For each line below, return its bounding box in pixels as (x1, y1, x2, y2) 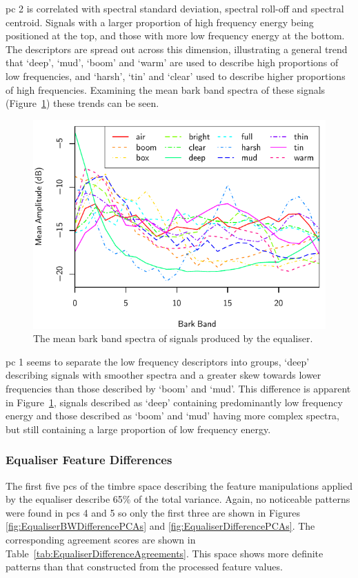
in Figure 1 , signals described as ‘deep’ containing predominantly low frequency (6, 395, 343, 409)
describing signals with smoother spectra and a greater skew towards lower (6, 368, 321, 382)
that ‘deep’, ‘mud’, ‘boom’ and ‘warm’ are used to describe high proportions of (6, 55, 339, 70)
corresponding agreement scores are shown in (6, 532, 196, 546)
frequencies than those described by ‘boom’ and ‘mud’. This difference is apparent (6, 381, 351, 395)
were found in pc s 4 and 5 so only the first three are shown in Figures (6, 505, 301, 519)
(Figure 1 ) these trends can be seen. (6, 96, 159, 110)
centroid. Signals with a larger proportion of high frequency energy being (6, 14, 314, 29)
